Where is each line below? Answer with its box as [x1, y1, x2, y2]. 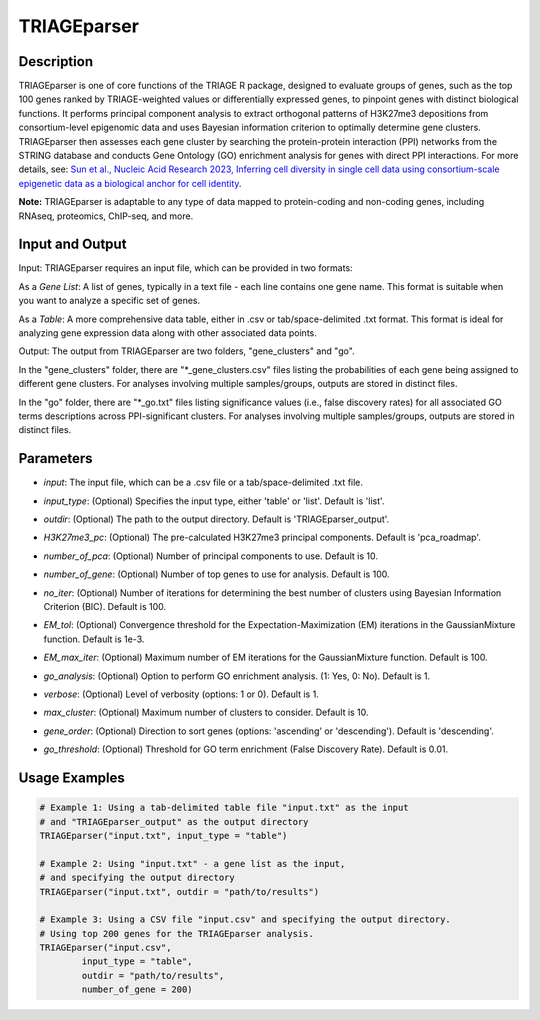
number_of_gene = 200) [81, 984, 194, 995]
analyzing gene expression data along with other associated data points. [18, 327, 317, 339]
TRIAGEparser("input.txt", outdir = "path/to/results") [39, 886, 320, 897]
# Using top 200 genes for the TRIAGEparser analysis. [39, 928, 314, 939]
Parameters [18, 450, 93, 467]
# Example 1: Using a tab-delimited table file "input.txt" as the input [39, 802, 409, 814]
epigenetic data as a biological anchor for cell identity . [18, 177, 242, 189]
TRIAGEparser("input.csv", [39, 942, 172, 954]
